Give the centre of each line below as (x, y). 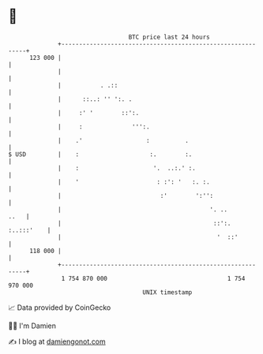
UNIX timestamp (167, 292)
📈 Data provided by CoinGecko (60, 307)
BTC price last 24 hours (169, 37)
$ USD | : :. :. (100, 154)
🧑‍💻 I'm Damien (32, 326)
